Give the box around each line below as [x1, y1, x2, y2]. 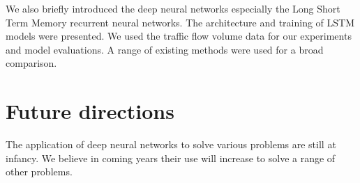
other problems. [6, 164, 73, 179]
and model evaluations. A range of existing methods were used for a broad [6, 42, 324, 56]
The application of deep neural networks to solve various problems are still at [6, 137, 336, 152]
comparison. [6, 56, 57, 70]
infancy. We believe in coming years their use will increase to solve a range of [6, 150, 336, 165]
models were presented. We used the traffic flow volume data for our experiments [6, 29, 352, 43]
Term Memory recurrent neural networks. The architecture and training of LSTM [6, 15, 355, 29]
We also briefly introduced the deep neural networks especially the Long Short [6, 1, 340, 15]
